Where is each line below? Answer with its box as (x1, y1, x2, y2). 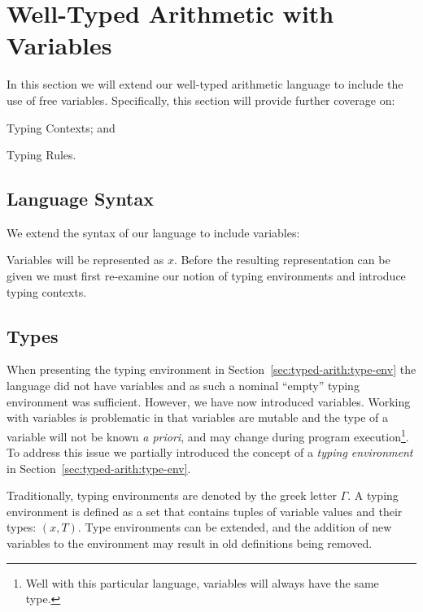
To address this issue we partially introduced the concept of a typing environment (7, 444, 413, 461)
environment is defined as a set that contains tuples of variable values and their (7, 502, 403, 519)
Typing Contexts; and (7, 119, 116, 136)
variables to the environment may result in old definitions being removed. (7, 535, 373, 552)
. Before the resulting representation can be (173, 251, 390, 268)
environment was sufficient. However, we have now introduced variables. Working (7, 393, 411, 410)
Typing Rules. (7, 146, 76, 163)
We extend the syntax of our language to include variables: (7, 224, 300, 241)
